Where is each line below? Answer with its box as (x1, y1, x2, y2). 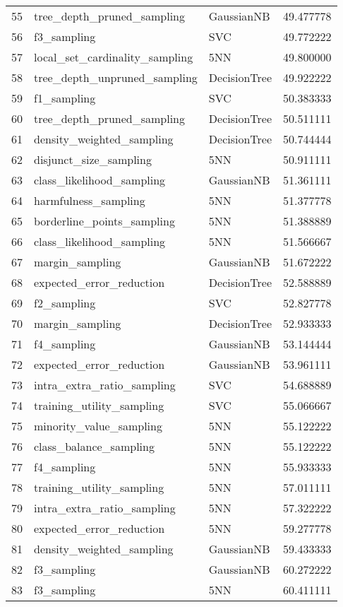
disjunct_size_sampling (34, 151, 152, 167)
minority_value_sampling (34, 418, 162, 434)
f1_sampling (34, 90, 96, 106)
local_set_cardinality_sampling (34, 49, 193, 65)
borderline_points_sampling (34, 213, 175, 229)
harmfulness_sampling (34, 192, 145, 208)
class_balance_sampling (34, 438, 155, 454)
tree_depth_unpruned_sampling (34, 69, 198, 86)
